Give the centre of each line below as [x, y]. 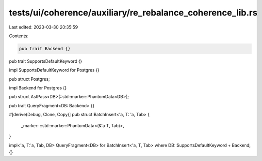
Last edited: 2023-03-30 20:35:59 [43, 27]
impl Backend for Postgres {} [38, 88]
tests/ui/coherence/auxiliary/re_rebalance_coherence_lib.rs [133, 13]
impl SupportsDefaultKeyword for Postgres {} [54, 70]
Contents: [19, 36]
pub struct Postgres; [29, 79]
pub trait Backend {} [45, 49]
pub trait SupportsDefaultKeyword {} [46, 61]
